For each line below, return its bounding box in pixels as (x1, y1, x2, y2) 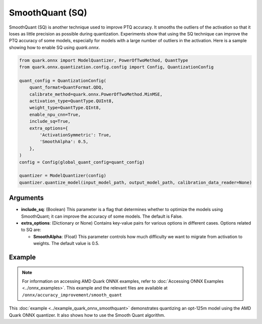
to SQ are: (21, 227, 41, 233)
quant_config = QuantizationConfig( (19, 78, 107, 83)
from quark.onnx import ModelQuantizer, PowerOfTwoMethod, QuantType (19, 57, 188, 63)
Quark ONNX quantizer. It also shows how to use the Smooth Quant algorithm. (9, 312, 165, 318)
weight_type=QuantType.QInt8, (29, 105, 101, 111)
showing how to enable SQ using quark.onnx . (9, 44, 100, 50)
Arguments (9, 194, 44, 202)
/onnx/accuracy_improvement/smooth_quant (22, 292, 122, 298)
